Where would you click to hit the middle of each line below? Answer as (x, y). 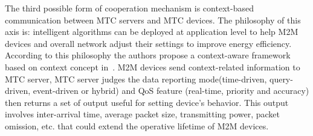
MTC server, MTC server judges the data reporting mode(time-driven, (136, 79)
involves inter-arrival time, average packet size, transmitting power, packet (143, 114)
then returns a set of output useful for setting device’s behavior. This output (147, 102)
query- (281, 79)
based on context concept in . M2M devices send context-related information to (153, 66)
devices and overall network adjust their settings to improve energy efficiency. (148, 43)
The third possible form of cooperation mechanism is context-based (129, 8)
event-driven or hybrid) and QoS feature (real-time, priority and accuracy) (171, 91)
